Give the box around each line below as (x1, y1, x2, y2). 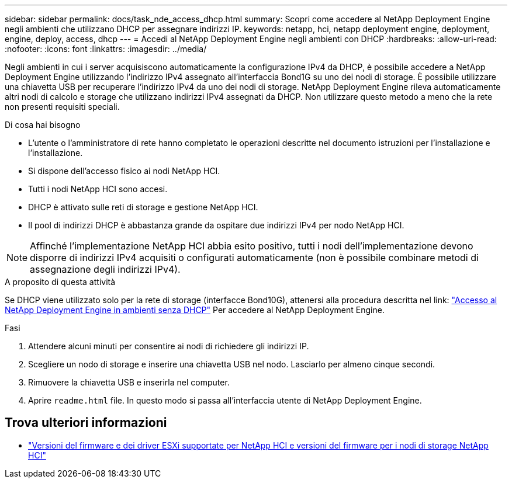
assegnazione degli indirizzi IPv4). (30, 263, 181, 275)
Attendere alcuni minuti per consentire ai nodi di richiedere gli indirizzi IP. (28, 341, 309, 351)
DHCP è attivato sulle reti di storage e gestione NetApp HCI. (28, 202, 258, 212)
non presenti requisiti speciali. (5, 102, 120, 112)
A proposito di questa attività (5, 277, 116, 287)
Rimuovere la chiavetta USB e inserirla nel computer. (28, 377, 230, 387)
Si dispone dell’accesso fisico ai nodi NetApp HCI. (28, 166, 220, 176)
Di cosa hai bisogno (5, 120, 81, 130)
